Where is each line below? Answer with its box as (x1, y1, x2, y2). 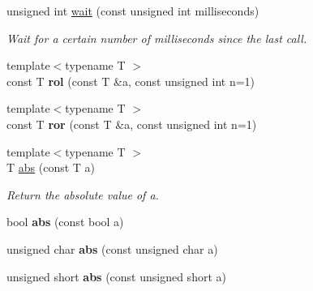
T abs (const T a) (6, 159, 96, 176)
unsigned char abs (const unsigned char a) (6, 240, 218, 257)
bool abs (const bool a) (6, 213, 124, 230)
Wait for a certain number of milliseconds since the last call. (6, 29, 307, 46)
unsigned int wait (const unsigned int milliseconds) (6, 2, 259, 19)
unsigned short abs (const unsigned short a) (6, 267, 226, 285)
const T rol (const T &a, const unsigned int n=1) (6, 72, 255, 89)
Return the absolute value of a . (6, 186, 159, 203)
